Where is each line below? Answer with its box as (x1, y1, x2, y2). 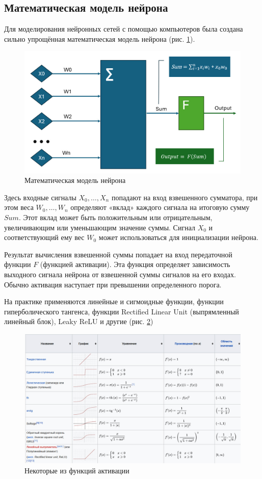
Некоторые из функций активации (24, 465, 129, 475)
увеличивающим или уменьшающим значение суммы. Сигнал (4, 222, 195, 232)
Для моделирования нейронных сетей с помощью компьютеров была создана (4, 23, 243, 34)
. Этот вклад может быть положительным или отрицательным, (18, 212, 213, 223)
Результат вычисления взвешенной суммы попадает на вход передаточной (4, 249, 232, 259)
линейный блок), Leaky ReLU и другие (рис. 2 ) (4, 316, 153, 327)
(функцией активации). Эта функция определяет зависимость (40, 259, 230, 270)
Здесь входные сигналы (4, 192, 76, 202)
